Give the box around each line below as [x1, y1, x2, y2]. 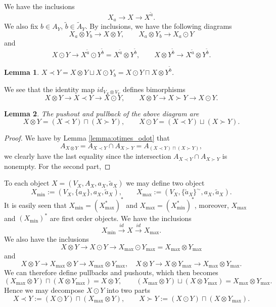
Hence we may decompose [4, 284, 84, 295]
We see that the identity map [4, 83, 95, 94]
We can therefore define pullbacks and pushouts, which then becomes [4, 267, 218, 278]
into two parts [106, 284, 150, 295]
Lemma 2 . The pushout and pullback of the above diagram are [4, 108, 199, 118]
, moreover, [194, 199, 229, 210]
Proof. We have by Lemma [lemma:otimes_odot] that [4, 133, 170, 143]
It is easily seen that [4, 199, 67, 210]
